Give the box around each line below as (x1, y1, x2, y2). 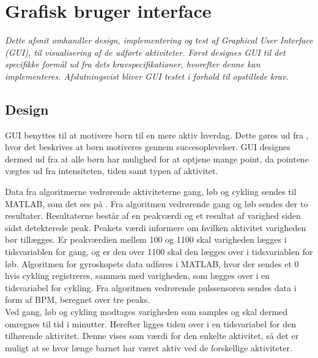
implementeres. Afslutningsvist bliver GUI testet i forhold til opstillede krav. (5, 69, 289, 82)
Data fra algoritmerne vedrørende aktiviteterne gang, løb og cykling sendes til (5, 185, 297, 198)
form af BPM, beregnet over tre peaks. (5, 293, 150, 306)
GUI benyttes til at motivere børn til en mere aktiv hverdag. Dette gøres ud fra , (5, 128, 309, 141)
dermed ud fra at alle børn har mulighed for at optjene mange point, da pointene (5, 152, 309, 165)
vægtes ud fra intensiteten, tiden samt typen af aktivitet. (5, 164, 218, 177)
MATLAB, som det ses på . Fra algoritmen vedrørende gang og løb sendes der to (5, 197, 308, 210)
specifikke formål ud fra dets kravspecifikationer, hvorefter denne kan (5, 58, 261, 70)
